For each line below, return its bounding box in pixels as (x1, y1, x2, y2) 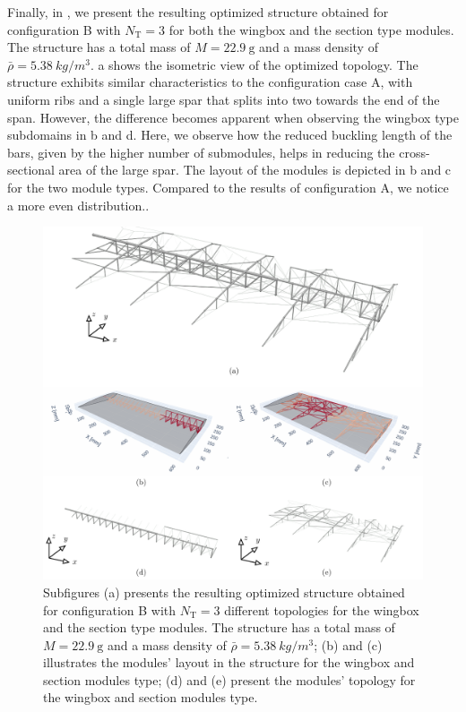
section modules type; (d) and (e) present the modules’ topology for (43, 670, 416, 689)
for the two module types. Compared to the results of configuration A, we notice (7, 177, 449, 196)
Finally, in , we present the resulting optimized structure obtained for (7, 3, 389, 21)
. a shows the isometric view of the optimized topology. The (90, 55, 419, 73)
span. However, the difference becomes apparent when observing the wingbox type (7, 107, 459, 126)
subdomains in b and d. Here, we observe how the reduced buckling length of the (7, 125, 453, 144)
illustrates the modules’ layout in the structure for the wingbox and (43, 653, 415, 672)
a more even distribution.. (7, 195, 150, 214)
